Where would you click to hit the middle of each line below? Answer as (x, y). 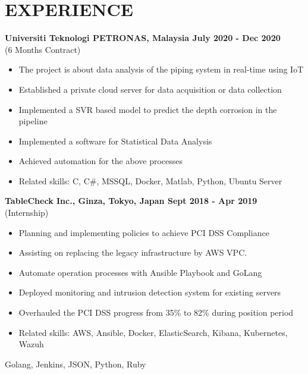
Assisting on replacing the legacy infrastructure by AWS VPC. (133, 252)
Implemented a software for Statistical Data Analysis (115, 141)
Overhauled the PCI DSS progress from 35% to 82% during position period (156, 312)
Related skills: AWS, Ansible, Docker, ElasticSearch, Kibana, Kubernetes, (153, 332)
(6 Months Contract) (43, 49)
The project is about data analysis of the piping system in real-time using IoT (161, 69)
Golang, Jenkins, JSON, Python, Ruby (76, 364)
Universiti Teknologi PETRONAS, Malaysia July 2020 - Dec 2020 (143, 38)
